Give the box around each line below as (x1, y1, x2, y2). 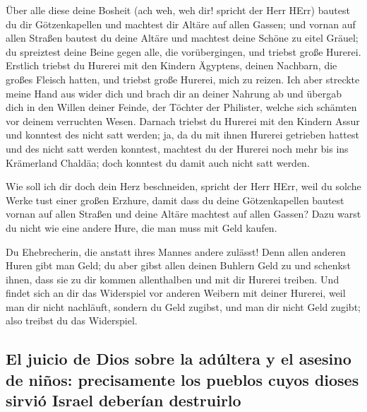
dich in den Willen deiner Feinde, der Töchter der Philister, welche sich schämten (6, 100, 357, 114)
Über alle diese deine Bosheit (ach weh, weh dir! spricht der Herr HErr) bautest (6, 3, 350, 17)
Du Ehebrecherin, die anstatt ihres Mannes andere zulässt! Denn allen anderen (6, 244, 346, 259)
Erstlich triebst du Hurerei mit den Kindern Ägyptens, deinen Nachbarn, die (6, 58, 337, 73)
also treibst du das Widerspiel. (6, 313, 138, 328)
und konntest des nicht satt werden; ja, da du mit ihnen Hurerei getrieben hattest (6, 127, 359, 142)
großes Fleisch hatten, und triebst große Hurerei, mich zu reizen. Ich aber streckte (6, 71, 360, 86)
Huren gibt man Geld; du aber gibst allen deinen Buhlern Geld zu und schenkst (6, 258, 351, 273)
